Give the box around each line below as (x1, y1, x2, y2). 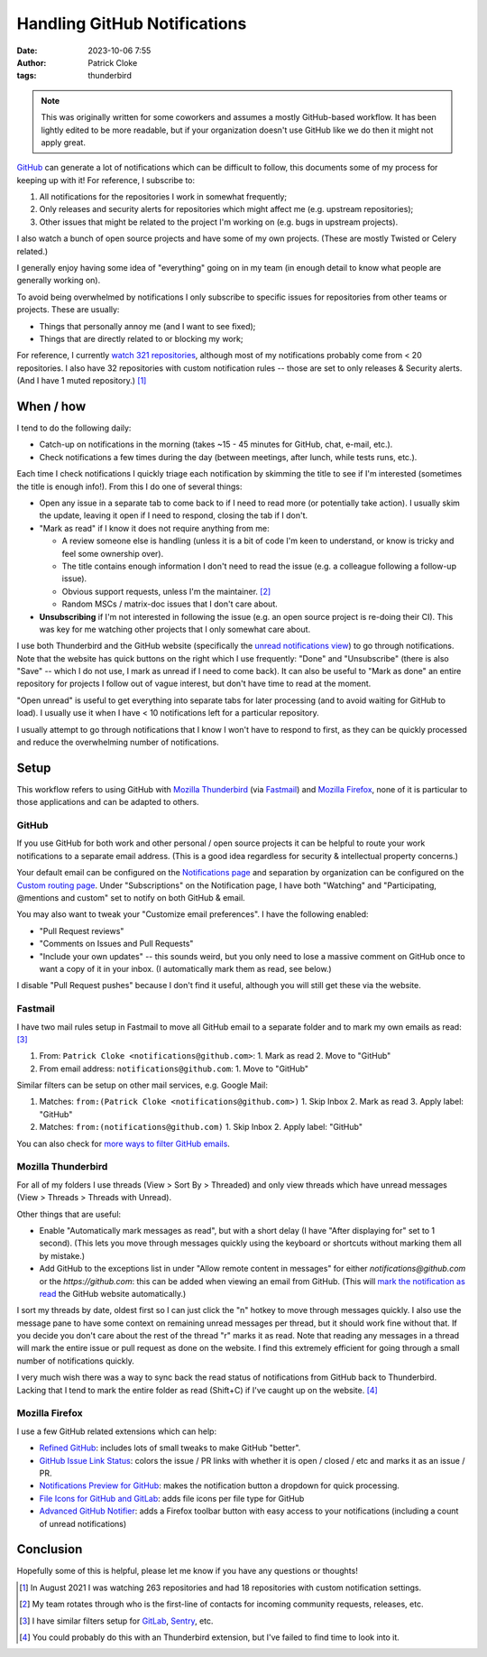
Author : (16, 57, 47, 68)
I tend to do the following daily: (16, 422, 132, 433)
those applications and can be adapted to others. (16, 797, 199, 808)
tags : (16, 70, 37, 81)
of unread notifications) (39, 1518, 127, 1529)
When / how (16, 398, 87, 414)
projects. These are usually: (16, 304, 120, 315)
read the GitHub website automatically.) (39, 1288, 187, 1299)
